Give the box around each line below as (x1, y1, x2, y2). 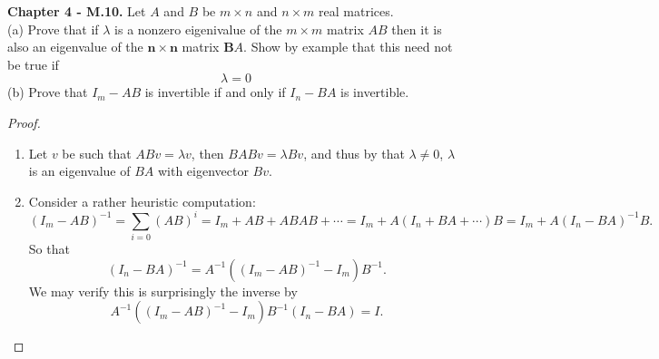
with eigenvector (157, 161, 249, 180)
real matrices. (319, 2, 394, 20)
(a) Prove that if (7, 19, 99, 38)
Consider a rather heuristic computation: (28, 191, 256, 210)
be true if (7, 54, 59, 73)
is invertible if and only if (144, 82, 286, 102)
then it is (391, 19, 442, 38)
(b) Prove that (7, 82, 88, 102)
